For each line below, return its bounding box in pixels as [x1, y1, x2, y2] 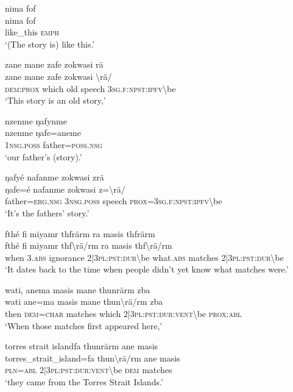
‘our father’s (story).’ [5, 150, 82, 163]
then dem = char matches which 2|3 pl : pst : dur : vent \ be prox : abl [5, 307, 242, 320]
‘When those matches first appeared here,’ [5, 319, 163, 332]
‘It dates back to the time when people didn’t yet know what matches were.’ [5, 263, 289, 276]
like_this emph [5, 26, 60, 38]
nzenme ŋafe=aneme [5, 126, 81, 139]
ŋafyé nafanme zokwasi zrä [5, 171, 104, 184]
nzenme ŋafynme [5, 114, 67, 127]
